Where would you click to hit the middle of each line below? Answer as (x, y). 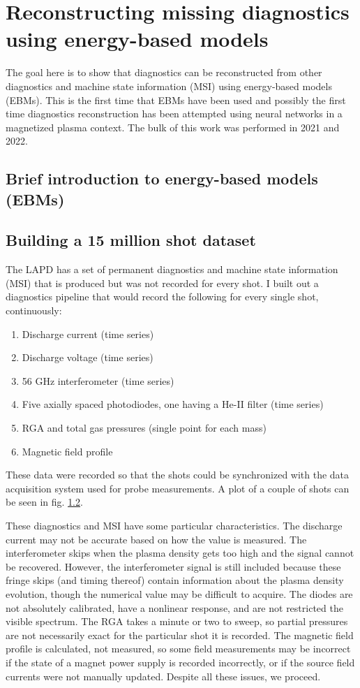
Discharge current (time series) (88, 334)
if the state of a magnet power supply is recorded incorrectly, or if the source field (180, 662)
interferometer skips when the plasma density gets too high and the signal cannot (180, 553)
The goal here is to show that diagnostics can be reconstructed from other (164, 72)
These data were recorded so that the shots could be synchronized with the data (178, 475)
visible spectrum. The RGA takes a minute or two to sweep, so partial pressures (177, 621)
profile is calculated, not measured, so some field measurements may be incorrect (178, 649)
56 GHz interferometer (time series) (98, 380)
